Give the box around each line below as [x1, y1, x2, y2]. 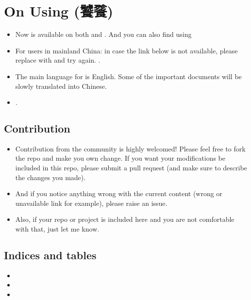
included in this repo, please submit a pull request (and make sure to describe [15, 163, 247, 173]
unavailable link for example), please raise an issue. [15, 198, 167, 208]
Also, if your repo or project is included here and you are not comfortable [15, 214, 234, 224]
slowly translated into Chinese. [15, 81, 107, 91]
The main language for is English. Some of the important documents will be [15, 71, 242, 81]
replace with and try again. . [15, 55, 100, 65]
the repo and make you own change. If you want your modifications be [15, 153, 226, 163]
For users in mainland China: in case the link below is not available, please [15, 45, 238, 55]
